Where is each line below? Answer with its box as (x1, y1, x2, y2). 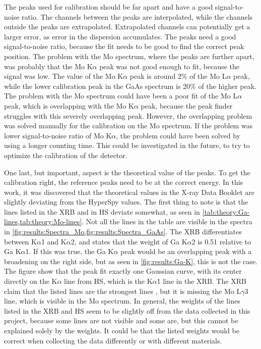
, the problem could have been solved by (116, 130, 240, 140)
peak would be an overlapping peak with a (120, 246, 252, 257)
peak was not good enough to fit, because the (99, 61, 239, 71)
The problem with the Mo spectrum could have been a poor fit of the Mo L (4, 90, 238, 101)
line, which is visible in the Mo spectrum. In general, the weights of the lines (4, 295, 240, 306)
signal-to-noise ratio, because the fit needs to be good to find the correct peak (4, 41, 244, 52)
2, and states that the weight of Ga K (71, 236, 187, 246)
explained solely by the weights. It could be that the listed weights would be (4, 325, 239, 335)
